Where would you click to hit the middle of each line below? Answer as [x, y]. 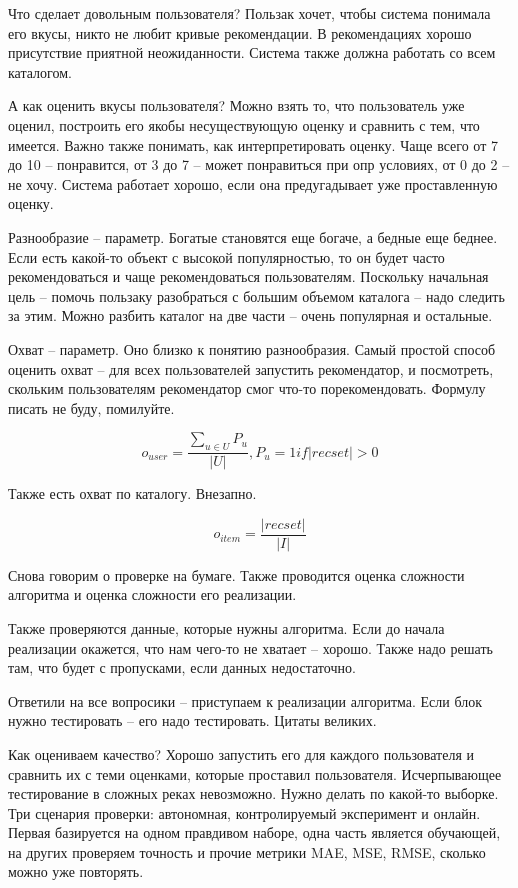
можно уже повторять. [76, 871]
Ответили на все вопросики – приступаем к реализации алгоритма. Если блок [245, 700]
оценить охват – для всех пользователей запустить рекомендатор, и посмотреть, [251, 368]
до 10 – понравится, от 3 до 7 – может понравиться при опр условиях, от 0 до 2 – [259, 164]
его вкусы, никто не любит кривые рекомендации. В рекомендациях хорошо [240, 32]
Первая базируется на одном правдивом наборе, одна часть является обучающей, [254, 832]
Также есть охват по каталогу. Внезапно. [132, 493]
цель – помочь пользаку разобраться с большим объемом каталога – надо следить [256, 295]
